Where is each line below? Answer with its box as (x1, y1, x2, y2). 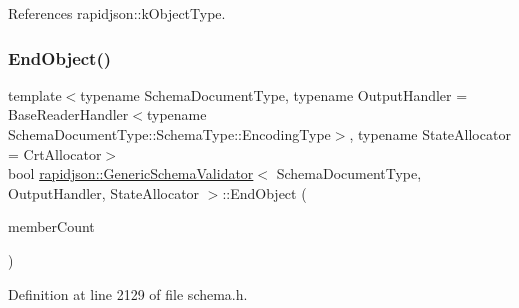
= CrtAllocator (8, 143, 102, 164)
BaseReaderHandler (8, 104, 129, 125)
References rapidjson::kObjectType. (8, 3, 226, 23)
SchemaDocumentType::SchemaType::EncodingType (8, 124, 331, 144)
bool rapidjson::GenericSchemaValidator (8, 163, 254, 184)
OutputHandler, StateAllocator (8, 182, 200, 203)
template (8, 84, 62, 105)
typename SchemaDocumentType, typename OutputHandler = (80, 84, 468, 105)
